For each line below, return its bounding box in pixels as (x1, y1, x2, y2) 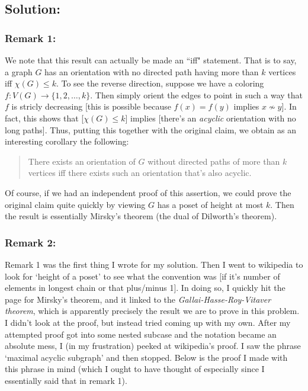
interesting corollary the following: (5, 135, 129, 148)
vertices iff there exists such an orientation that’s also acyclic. (28, 166, 252, 179)
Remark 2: (5, 235, 56, 249)
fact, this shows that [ (5, 111, 84, 124)
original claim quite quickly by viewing (5, 198, 146, 210)
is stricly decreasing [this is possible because (11, 100, 171, 113)
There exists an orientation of (28, 155, 136, 167)
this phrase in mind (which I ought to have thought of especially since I (5, 363, 265, 375)
